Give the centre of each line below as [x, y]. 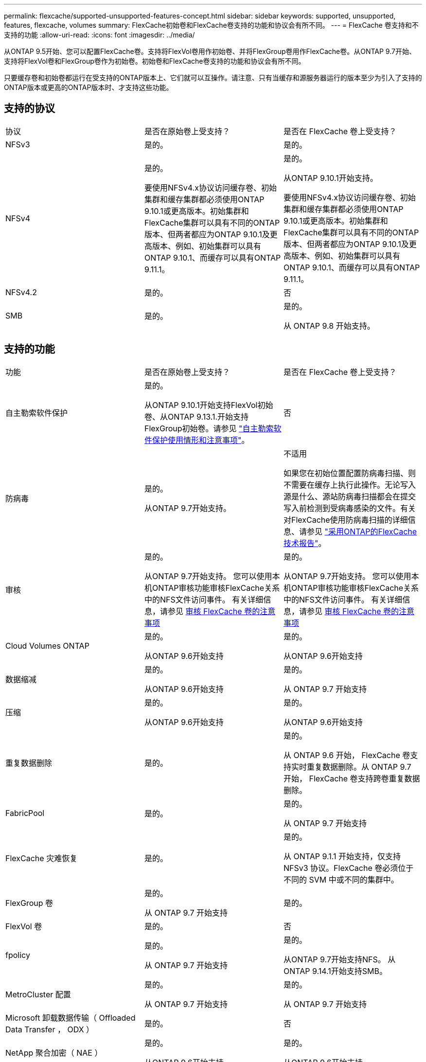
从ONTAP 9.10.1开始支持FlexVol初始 [209, 405]
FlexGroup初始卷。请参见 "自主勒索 [209, 428]
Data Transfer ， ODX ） [50, 1029]
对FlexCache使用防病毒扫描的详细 [346, 520]
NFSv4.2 [21, 292]
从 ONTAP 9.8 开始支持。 [329, 326]
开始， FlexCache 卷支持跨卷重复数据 [352, 778]
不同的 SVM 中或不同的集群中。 [341, 879]
